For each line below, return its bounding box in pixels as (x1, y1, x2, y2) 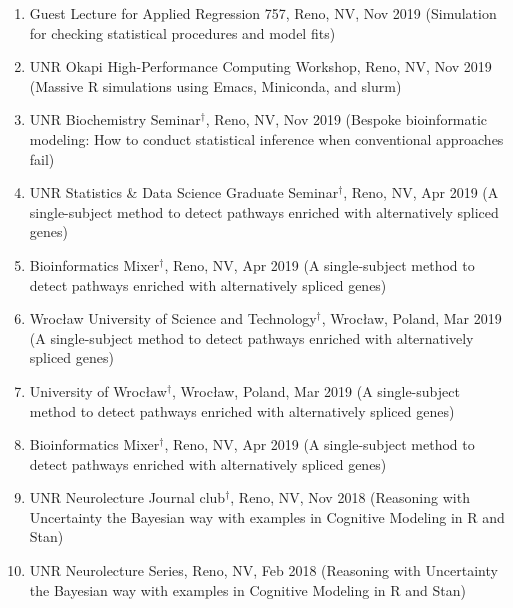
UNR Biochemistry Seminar (29, 109, 201, 130)
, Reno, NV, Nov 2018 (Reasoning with (230, 487, 470, 508)
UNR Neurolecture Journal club (29, 487, 226, 508)
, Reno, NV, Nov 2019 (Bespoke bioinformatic (205, 109, 488, 130)
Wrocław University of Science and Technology (29, 308, 317, 329)
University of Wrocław (29, 380, 167, 401)
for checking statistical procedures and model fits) (29, 22, 336, 43)
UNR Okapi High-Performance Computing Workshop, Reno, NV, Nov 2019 (29, 56, 492, 77)
